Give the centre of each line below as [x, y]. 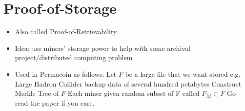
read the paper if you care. [55, 102]
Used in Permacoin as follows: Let [66, 74]
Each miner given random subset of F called [133, 93]
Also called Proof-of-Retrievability [66, 32]
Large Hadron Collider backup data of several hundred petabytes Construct [128, 83]
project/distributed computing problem [74, 57]
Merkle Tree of [37, 93]
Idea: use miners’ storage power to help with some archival [102, 48]
